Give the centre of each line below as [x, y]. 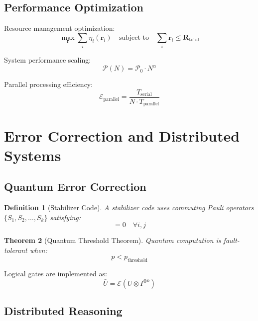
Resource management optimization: [60, 28]
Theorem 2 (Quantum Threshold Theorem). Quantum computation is [113, 240]
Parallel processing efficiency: [49, 84]
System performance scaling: [48, 60]
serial [146, 95]
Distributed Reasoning [63, 311]
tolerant [16, 250]
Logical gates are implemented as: [56, 274]
